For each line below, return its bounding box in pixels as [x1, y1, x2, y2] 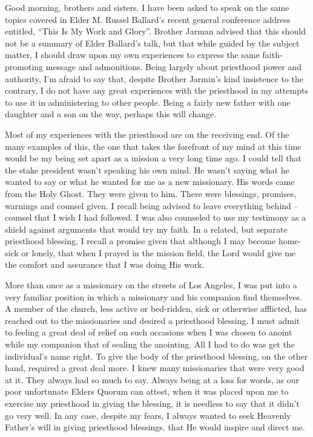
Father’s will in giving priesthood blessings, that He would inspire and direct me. [5, 421, 305, 433]
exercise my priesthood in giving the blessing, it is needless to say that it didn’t [5, 397, 300, 409]
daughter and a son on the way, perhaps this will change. [5, 108, 217, 120]
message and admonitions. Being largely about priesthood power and [45, 60, 301, 73]
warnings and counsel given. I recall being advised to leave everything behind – [5, 199, 298, 212]
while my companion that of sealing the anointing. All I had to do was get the [5, 338, 295, 351]
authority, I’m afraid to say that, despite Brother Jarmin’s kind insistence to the [5, 72, 303, 85]
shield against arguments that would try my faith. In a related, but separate [5, 222, 288, 235]
